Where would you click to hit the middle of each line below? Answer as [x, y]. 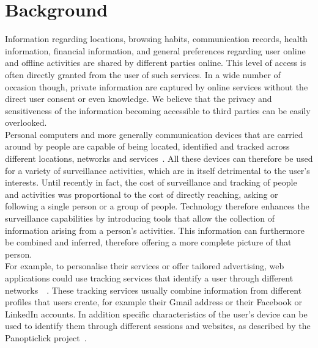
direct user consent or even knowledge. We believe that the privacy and [139, 99]
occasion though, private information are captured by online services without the [157, 86]
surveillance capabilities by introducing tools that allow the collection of [140, 218]
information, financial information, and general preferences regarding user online [155, 50]
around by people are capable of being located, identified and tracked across [147, 146]
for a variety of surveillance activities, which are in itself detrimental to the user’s [157, 170]
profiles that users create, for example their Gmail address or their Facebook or [153, 302]
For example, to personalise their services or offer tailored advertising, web [145, 266]
